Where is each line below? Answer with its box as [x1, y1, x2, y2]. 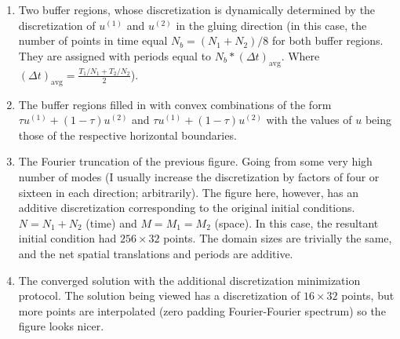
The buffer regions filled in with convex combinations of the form [18, 96, 332, 112]
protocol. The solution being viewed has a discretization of [18, 287, 300, 304]
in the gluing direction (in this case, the [176, 16, 367, 33]
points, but [341, 287, 395, 304]
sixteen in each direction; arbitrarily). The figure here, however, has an [18, 184, 359, 200]
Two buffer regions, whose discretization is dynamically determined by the [18, 2, 376, 17]
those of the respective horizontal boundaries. [18, 126, 237, 143]
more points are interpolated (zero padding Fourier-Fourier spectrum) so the [18, 302, 386, 319]
